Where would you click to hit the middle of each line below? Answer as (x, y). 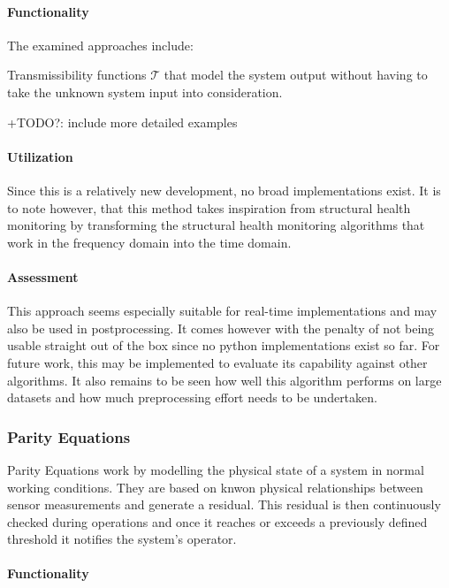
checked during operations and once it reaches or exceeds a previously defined (217, 521)
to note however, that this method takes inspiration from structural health (209, 207)
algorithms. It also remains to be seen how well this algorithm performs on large (224, 380)
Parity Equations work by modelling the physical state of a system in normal (216, 469)
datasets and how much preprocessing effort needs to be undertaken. (192, 397)
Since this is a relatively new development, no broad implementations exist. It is (224, 190)
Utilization (40, 156)
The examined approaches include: (100, 45)
